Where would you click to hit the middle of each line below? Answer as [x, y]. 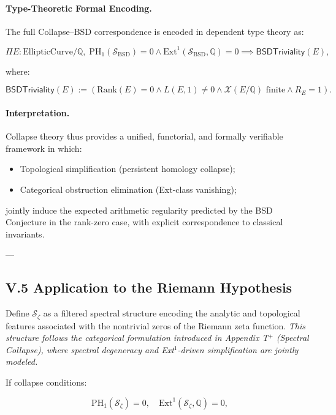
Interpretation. [38, 113]
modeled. [22, 361]
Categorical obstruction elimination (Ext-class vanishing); [128, 189]
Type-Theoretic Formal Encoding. [79, 8]
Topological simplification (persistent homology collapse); [128, 169]
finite [276, 90]
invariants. [25, 234]
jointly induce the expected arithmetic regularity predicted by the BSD [139, 210]
